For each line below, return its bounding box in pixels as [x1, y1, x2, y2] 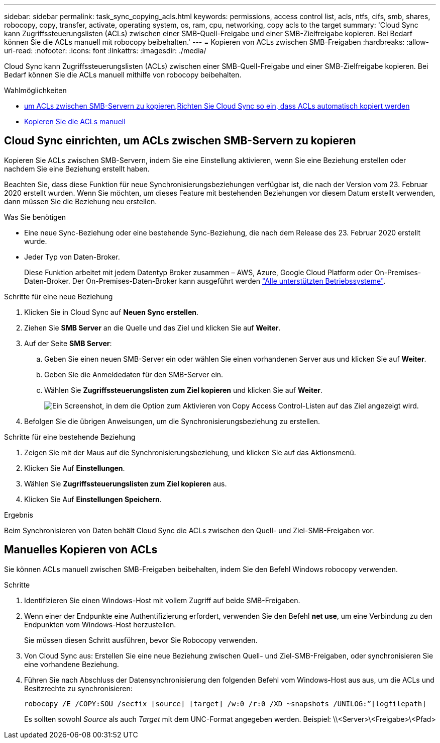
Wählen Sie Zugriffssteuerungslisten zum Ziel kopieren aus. [24, 479, 227, 488]
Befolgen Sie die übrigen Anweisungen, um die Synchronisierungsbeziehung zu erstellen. [24, 417, 320, 426]
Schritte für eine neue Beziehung [4, 292, 113, 301]
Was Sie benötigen [4, 212, 66, 221]
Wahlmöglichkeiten [4, 86, 67, 95]
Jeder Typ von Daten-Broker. [24, 252, 120, 261]
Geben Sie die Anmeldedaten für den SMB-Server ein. [44, 370, 224, 379]
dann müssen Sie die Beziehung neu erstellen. [4, 197, 157, 206]
